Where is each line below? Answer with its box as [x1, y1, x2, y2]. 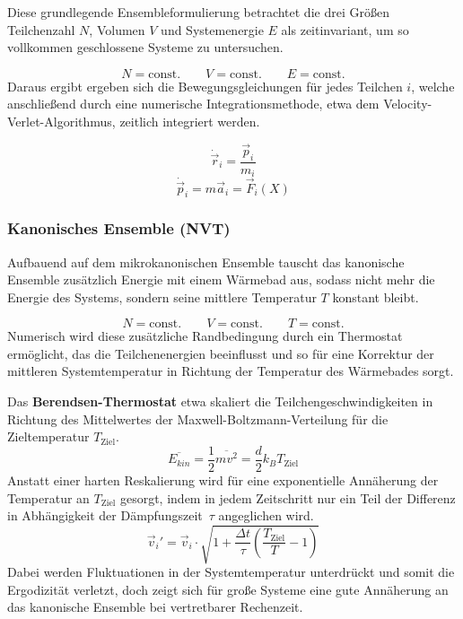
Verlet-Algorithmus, [7, 111, 116, 130]
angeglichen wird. [218, 506, 314, 525]
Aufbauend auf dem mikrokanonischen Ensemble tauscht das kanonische [7, 252, 405, 271]
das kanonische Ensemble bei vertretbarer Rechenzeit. [7, 597, 303, 616]
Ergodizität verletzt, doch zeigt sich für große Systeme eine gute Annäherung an [7, 580, 449, 598]
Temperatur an [7, 488, 90, 507]
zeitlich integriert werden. [119, 111, 260, 130]
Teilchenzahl [7, 20, 75, 39]
